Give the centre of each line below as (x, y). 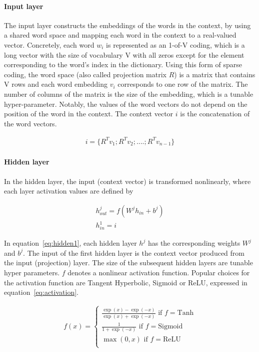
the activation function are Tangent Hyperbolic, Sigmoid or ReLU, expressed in (126, 282)
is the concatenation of (215, 114)
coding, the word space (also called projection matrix (85, 74)
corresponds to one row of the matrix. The (183, 84)
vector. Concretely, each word (49, 44)
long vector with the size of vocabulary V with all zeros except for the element (124, 54)
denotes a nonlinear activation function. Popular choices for (159, 272)
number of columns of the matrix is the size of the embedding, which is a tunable (129, 94)
